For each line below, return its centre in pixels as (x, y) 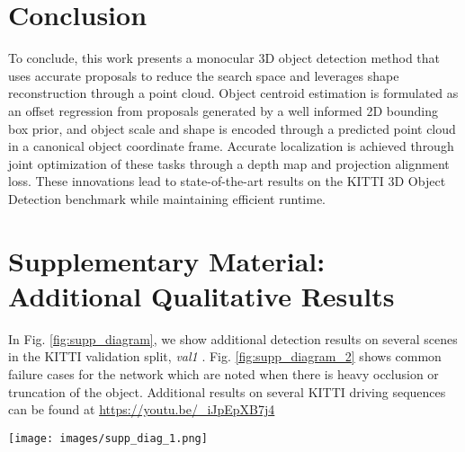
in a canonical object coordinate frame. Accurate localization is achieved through (231, 146)
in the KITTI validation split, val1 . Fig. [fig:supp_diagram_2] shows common (225, 356)
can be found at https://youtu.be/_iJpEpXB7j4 (142, 409)
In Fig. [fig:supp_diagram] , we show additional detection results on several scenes (233, 338)
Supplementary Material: (167, 260)
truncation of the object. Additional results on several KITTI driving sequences (227, 391)
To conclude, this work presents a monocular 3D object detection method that (224, 58)
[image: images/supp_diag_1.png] (108, 438)
